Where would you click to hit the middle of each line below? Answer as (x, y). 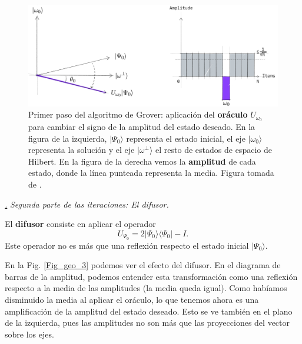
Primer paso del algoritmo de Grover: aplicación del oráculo (138, 114)
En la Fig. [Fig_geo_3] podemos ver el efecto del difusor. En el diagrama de (143, 265)
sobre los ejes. (29, 334)
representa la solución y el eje (82, 150)
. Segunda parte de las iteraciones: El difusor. (87, 204)
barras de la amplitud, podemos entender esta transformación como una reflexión (151, 276)
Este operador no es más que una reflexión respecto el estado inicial (127, 245)
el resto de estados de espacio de (214, 150)
